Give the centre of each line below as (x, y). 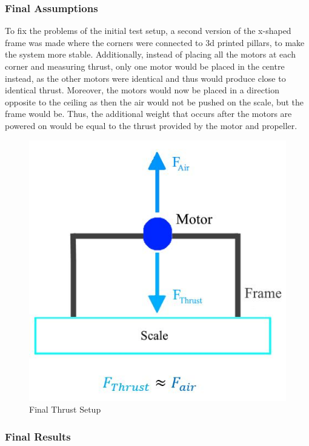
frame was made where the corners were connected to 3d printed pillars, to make (155, 42)
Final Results (38, 436)
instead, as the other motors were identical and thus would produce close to (145, 78)
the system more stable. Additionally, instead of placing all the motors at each (150, 54)
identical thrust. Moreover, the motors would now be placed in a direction (142, 90)
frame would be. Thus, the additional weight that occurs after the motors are (148, 114)
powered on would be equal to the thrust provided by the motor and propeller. (151, 125)
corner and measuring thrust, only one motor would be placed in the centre (145, 66)
